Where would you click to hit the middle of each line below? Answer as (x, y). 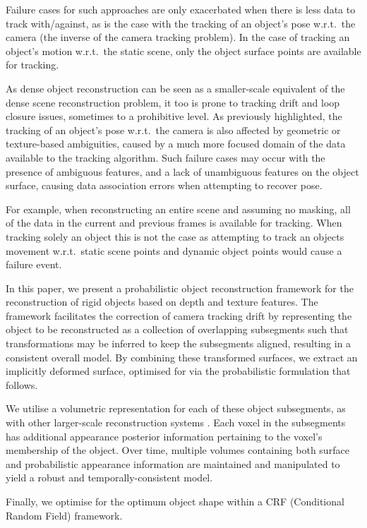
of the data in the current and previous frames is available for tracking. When (174, 223)
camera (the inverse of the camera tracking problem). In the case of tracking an (178, 37)
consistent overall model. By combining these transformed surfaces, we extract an (182, 357)
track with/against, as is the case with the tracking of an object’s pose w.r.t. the (181, 23)
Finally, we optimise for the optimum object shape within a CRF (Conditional (175, 501)
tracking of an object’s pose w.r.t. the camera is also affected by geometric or (173, 130)
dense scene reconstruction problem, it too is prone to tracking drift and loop (173, 102)
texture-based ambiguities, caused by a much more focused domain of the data (176, 144)
